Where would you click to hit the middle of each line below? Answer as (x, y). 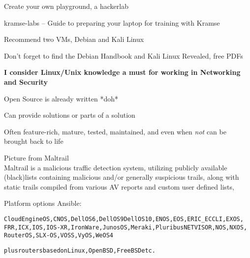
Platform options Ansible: (43, 203)
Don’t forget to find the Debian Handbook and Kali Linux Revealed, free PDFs (124, 55)
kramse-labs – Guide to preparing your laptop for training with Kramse (112, 22)
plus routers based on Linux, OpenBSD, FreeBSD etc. (80, 250)
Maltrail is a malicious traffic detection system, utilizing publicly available (116, 167)
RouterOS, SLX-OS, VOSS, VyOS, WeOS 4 (59, 236)
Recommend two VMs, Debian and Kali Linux (74, 39)
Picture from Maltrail (36, 157)
